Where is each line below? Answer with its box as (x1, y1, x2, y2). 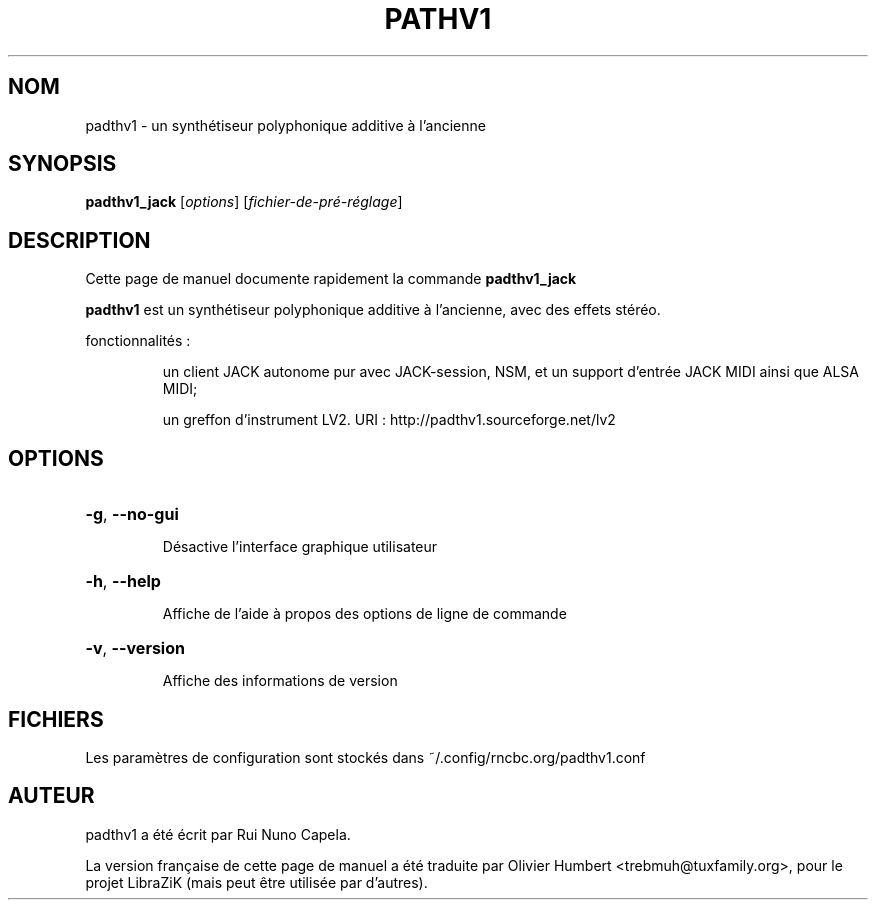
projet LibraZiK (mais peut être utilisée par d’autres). (85, 873, 428, 891)
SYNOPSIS (8, 151, 117, 177)
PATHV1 (384, 2, 492, 36)
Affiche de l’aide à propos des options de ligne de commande (162, 605, 567, 623)
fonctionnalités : (85, 332, 191, 350)
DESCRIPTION (8, 227, 151, 253)
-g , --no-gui (85, 504, 179, 525)
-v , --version (85, 638, 185, 659)
